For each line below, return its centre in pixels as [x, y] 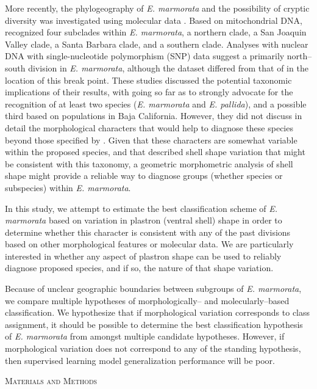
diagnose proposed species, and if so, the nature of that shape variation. [139, 268]
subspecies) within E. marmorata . [68, 187]
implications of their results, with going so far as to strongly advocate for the [149, 92]
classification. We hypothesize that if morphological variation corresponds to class [158, 312]
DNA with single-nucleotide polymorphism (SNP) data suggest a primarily [145, 56]
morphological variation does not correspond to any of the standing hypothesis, [153, 348]
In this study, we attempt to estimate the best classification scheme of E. [141, 208]
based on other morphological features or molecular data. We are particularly [149, 244]
